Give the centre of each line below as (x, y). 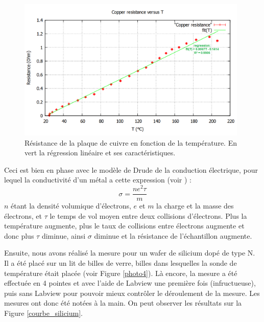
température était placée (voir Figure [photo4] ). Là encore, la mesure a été (121, 273)
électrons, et (23, 215)
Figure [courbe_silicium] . (44, 313)
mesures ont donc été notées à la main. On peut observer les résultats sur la (123, 303)
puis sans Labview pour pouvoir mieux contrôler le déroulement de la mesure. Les (132, 293)
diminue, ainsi (64, 235)
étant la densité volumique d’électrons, (71, 206)
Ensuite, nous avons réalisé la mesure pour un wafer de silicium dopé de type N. (130, 253)
